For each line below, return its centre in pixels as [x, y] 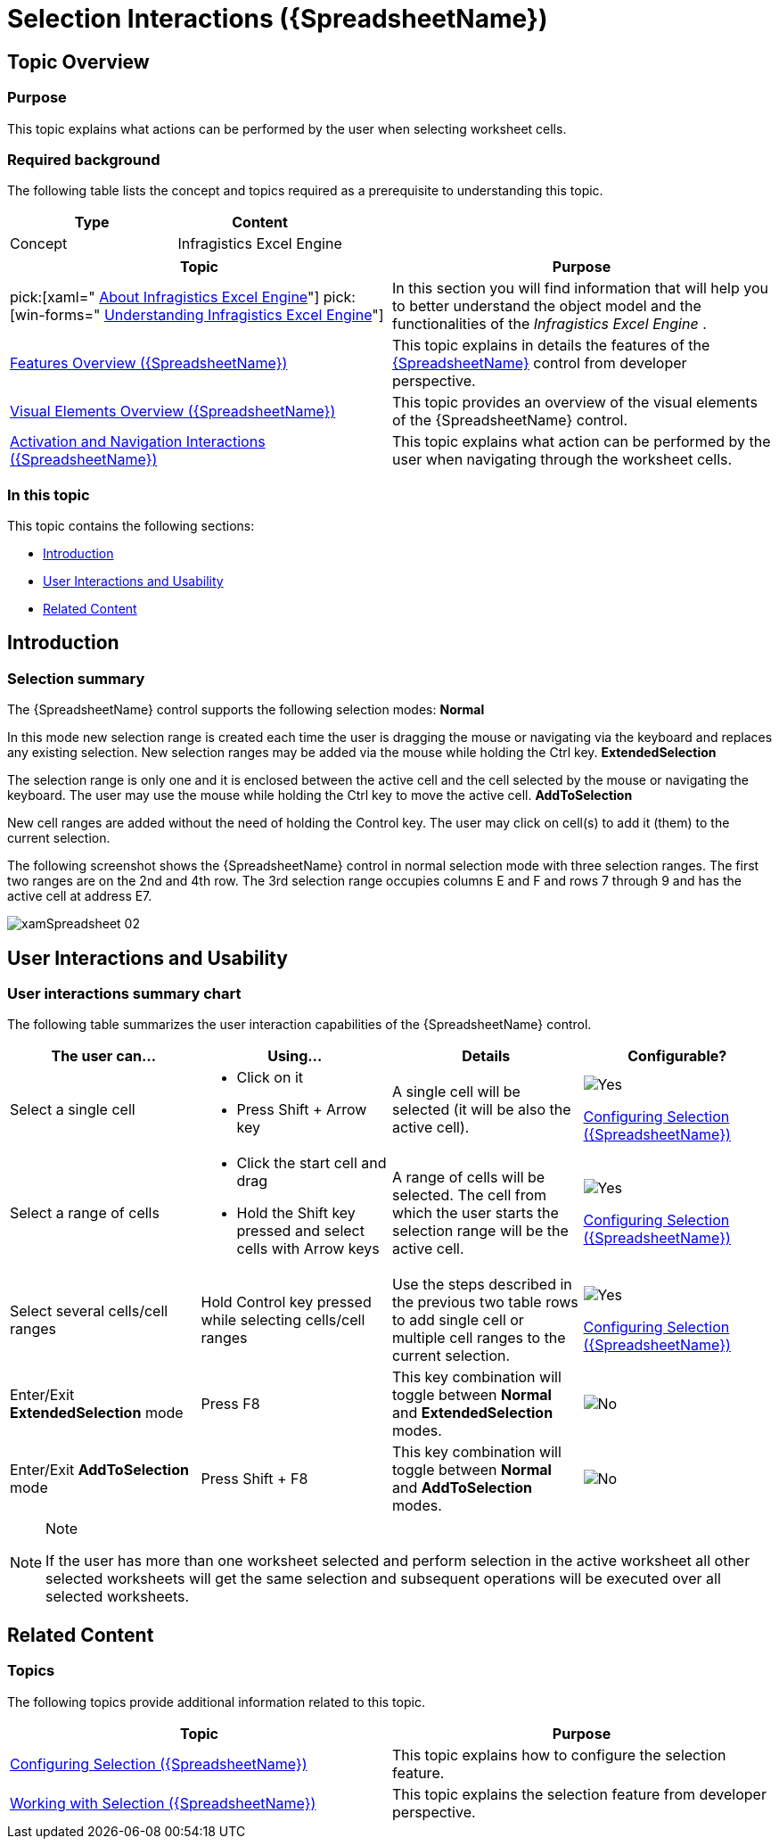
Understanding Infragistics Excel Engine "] [244, 315]
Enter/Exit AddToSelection [99, 1470]
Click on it [270, 1078]
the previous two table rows [485, 1302]
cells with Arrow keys [308, 1249]
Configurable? [677, 1056]
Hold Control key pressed [286, 1302]
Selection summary [76, 678]
